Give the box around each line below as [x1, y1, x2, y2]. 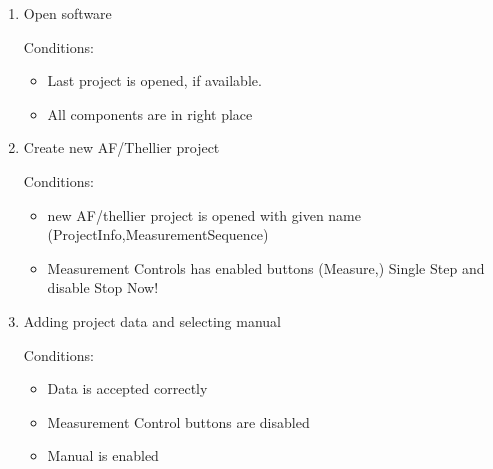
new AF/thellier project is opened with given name [47, 204, 361, 225]
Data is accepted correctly [47, 378, 208, 399]
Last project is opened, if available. [47, 70, 262, 91]
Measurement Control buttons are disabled [47, 411, 310, 432]
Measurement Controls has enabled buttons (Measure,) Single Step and [47, 257, 485, 278]
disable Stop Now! [47, 277, 159, 298]
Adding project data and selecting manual [23, 310, 281, 331]
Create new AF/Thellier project [23, 137, 220, 158]
